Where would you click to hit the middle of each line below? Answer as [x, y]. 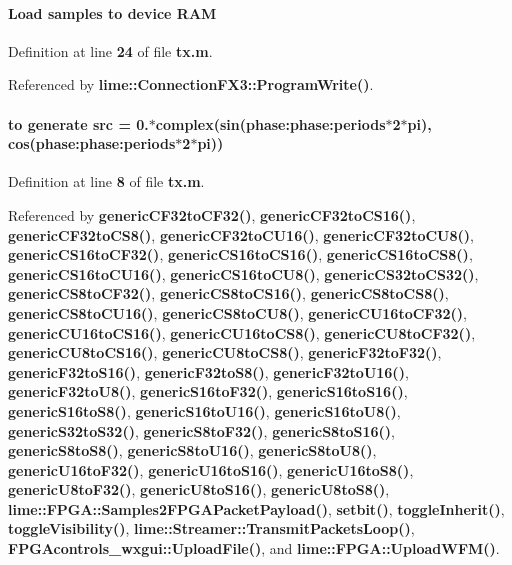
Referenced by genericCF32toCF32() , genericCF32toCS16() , [212, 214]
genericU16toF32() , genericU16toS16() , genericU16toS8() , [211, 469]
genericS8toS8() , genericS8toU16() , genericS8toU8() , [192, 450]
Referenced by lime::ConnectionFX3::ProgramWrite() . [191, 84]
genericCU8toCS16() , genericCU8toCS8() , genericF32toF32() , [225, 352]
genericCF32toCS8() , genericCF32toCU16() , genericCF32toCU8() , [241, 234]
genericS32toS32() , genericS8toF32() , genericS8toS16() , [201, 430]
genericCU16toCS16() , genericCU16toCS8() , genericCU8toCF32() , [242, 332]
